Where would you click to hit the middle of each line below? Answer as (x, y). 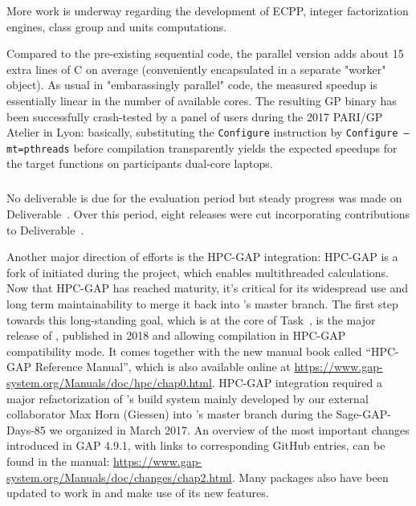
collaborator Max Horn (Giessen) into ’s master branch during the (169, 414)
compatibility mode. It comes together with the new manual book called (184, 351)
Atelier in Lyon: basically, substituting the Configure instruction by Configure (202, 132)
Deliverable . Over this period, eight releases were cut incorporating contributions (208, 214)
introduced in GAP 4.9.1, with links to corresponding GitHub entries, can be (196, 445)
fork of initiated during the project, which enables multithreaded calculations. (198, 272)
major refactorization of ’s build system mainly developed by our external (188, 398)
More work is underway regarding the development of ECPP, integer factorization (208, 10)
